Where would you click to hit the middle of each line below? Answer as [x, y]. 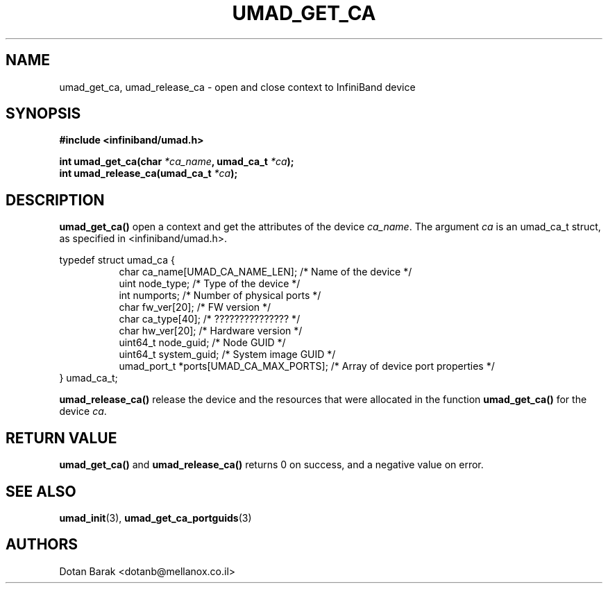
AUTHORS [42, 545]
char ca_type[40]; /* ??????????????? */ [210, 319]
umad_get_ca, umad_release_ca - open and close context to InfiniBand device [237, 87]
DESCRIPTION [55, 200]
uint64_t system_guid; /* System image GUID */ [227, 355]
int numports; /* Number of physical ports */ [220, 296]
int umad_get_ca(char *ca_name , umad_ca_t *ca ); [177, 162]
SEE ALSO [41, 491]
